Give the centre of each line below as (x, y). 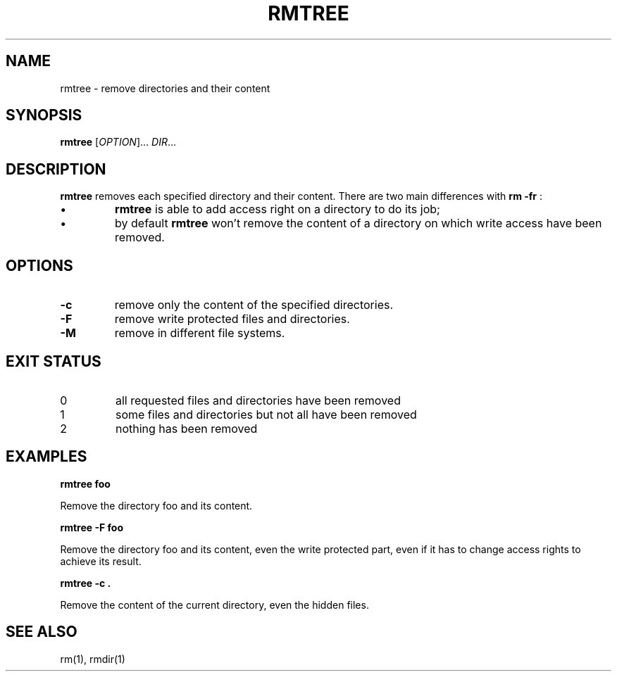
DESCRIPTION (56, 169)
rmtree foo (85, 483)
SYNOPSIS (44, 115)
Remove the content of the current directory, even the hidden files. (214, 605)
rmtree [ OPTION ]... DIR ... (118, 142)
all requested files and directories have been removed (258, 400)
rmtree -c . (86, 583)
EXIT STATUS (54, 361)
